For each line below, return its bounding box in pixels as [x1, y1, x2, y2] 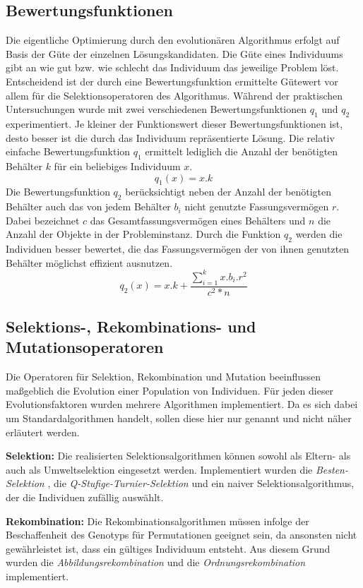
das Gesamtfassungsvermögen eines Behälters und [90, 212, 306, 227]
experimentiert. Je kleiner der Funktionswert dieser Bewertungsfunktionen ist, [6, 116, 343, 131]
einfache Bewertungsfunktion [6, 144, 131, 159]
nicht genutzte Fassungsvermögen [184, 199, 329, 214]
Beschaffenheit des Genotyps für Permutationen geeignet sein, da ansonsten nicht [6, 527, 357, 542]
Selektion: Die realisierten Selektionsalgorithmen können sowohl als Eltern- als [6, 448, 351, 463]
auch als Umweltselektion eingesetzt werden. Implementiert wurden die [6, 462, 313, 476]
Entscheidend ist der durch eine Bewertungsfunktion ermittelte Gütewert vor [6, 73, 338, 88]
